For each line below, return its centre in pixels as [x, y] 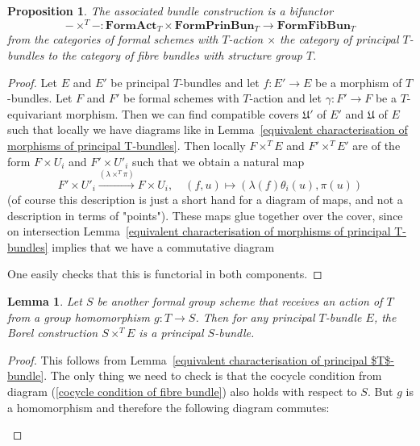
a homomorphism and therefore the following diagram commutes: [168, 407]
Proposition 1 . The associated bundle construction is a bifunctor [170, 10]
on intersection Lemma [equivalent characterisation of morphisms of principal [199, 231]
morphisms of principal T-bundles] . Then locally [127, 146]
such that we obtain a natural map [218, 161]
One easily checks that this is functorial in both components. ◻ [165, 274]
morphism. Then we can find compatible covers [182, 113]
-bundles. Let [40, 98]
